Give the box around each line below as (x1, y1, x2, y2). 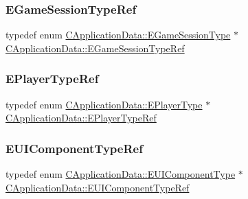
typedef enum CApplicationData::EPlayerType (5, 97, 203, 111)
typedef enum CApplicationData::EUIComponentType (5, 167, 236, 181)
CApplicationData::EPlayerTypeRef (5, 110, 157, 125)
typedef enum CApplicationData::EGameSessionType (5, 27, 231, 42)
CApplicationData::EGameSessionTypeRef (5, 40, 185, 55)
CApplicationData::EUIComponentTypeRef (5, 180, 190, 194)
